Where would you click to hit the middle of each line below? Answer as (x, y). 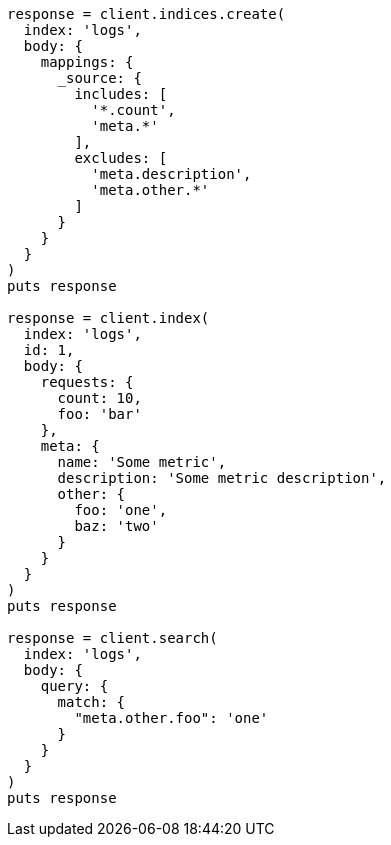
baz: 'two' (116, 526)
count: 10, (99, 398)
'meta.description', (171, 174)
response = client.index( (108, 318)
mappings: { (87, 62)
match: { (91, 702)
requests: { (87, 382)
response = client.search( (112, 638)
